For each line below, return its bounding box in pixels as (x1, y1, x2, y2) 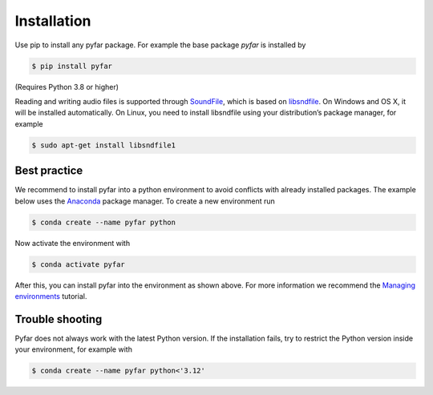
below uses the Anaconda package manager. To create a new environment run (14, 196, 276, 206)
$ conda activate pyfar (31, 260, 126, 268)
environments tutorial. (14, 291, 87, 300)
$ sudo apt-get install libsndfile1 (31, 140, 176, 150)
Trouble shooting (14, 312, 103, 326)
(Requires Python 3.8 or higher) (14, 82, 119, 91)
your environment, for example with (14, 345, 132, 354)
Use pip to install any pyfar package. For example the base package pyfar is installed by (14, 40, 306, 50)
